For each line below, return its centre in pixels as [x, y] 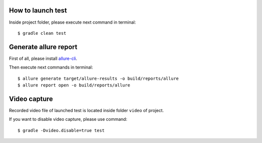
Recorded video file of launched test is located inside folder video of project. [86, 110]
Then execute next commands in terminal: [51, 67]
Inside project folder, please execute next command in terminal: [73, 22]
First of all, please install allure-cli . [43, 58]
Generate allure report [43, 47]
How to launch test [38, 10]
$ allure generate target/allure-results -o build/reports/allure [98, 78]
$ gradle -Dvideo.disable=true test [61, 130]
